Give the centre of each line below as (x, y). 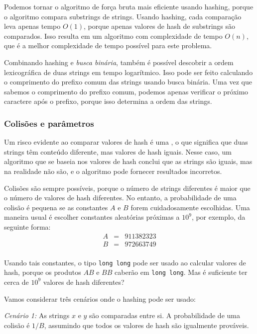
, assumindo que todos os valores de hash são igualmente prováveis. (146, 325)
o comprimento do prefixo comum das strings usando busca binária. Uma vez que (128, 82)
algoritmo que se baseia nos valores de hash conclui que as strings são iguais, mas (128, 161)
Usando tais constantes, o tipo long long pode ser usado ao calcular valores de (125, 262)
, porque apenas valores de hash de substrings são (160, 26)
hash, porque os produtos (43, 272)
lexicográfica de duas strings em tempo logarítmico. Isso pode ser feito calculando (128, 72)
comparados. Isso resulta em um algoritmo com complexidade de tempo (113, 36)
